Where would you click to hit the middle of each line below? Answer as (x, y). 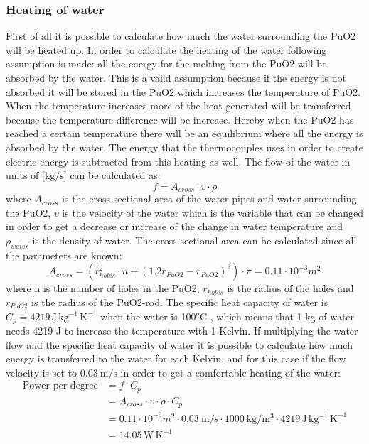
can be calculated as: (115, 175)
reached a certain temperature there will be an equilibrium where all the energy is (184, 133)
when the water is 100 (148, 316)
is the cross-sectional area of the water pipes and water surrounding (209, 199)
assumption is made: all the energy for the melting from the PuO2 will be (166, 64)
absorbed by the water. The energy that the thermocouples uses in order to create (184, 147)
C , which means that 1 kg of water (277, 316)
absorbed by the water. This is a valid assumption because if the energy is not (176, 77)
